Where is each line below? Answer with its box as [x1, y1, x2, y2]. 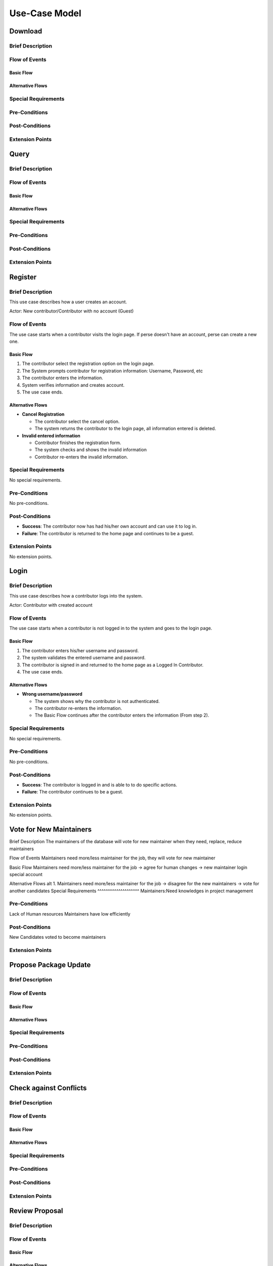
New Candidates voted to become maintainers [9, 934, 106, 940]
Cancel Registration [22, 411, 65, 417]
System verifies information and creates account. [22, 382, 125, 388]
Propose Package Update [9, 961, 91, 969]
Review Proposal [9, 1207, 63, 1215]
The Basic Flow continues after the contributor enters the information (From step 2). [34, 712, 209, 719]
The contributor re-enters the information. [34, 705, 122, 711]
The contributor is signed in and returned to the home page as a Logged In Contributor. [22, 661, 204, 668]
